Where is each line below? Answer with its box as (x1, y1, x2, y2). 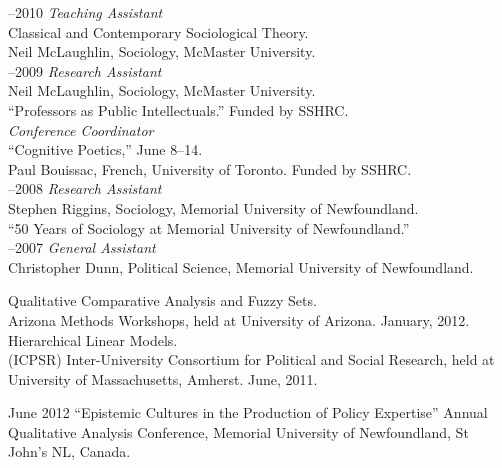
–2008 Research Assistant (8, 178, 162, 199)
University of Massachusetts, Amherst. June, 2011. (8, 368, 318, 389)
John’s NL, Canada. (8, 441, 131, 462)
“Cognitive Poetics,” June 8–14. (8, 139, 203, 160)
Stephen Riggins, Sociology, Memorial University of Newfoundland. (8, 197, 419, 218)
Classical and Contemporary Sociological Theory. (8, 21, 309, 42)
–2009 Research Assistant (8, 60, 162, 81)
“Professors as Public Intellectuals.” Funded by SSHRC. (8, 99, 349, 120)
